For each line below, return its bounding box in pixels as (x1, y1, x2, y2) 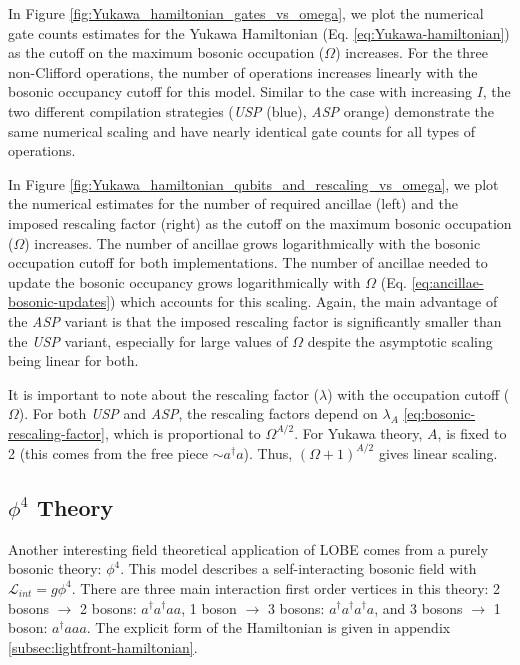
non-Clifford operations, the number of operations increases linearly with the (8, 61, 478, 82)
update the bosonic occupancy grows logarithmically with (8, 271, 361, 292)
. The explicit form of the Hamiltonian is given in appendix (86, 617, 451, 638)
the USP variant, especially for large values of (8, 330, 288, 351)
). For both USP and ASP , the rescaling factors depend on (18, 403, 378, 424)
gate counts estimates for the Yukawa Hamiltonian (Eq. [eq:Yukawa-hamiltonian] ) (8, 22, 510, 43)
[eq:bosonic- (403, 403, 476, 424)
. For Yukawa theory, (294, 422, 423, 443)
